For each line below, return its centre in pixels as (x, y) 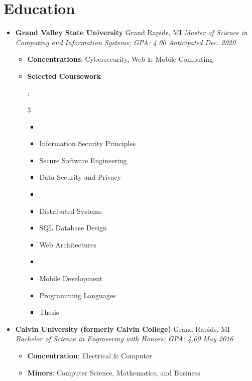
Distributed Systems (71, 211)
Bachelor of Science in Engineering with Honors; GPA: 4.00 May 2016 (124, 339)
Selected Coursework (64, 76)
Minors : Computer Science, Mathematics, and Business (114, 372)
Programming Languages (78, 295)
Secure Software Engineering (83, 160)
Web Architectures (68, 244)
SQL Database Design (73, 228)
